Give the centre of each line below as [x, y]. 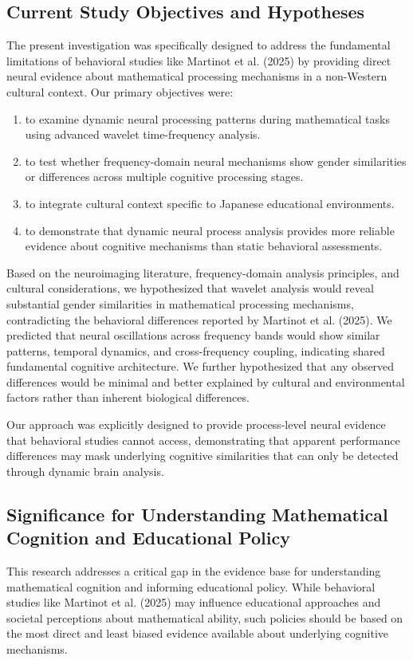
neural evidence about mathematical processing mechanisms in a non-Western [197, 76]
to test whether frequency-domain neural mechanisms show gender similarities [216, 161]
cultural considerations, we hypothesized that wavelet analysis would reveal [190, 288]
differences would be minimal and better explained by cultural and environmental [206, 381]
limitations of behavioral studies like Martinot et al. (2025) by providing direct [199, 60]
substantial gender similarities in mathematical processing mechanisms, [180, 303]
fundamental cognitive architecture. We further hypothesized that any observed [201, 366]
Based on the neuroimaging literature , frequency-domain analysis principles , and [203, 272]
